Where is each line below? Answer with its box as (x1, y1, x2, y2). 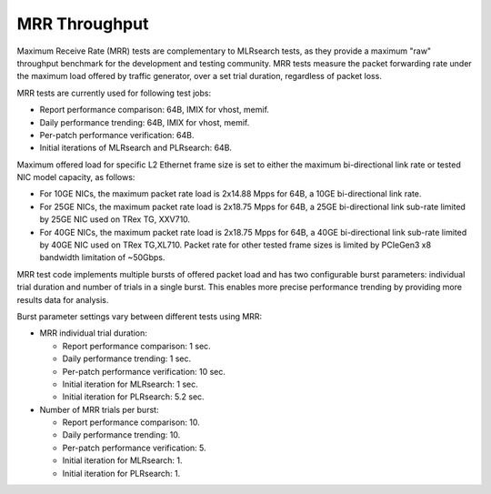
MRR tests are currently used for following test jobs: (16, 87, 212, 98)
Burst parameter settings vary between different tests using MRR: (16, 310, 263, 322)
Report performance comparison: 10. (62, 417, 200, 428)
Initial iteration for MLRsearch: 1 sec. (62, 378, 199, 389)
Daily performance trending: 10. (62, 429, 181, 440)
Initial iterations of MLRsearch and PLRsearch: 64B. (39, 142, 232, 154)
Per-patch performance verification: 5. (62, 442, 206, 453)
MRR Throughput (16, 14, 149, 34)
